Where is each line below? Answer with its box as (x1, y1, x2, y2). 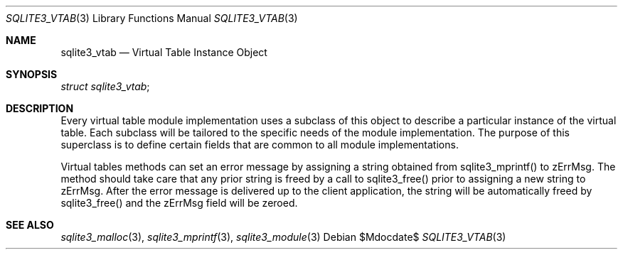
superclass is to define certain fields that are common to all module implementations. (60, 139, 459, 151)
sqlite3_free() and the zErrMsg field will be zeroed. (60, 197, 298, 209)
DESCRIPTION (6, 102, 74, 114)
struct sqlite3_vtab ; (60, 80, 150, 92)
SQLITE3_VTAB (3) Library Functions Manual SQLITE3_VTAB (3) (6, 12, 298, 24)
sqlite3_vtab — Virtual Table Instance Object (60, 46, 267, 58)
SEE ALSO (6, 219, 54, 231)
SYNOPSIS (6, 68, 58, 80)
